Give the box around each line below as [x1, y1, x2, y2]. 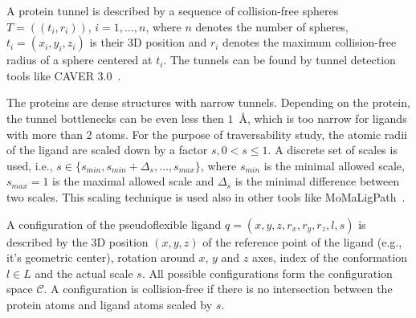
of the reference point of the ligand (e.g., [202, 233, 402, 250]
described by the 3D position [6, 233, 149, 250]
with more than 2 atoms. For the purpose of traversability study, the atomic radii [6, 125, 407, 142]
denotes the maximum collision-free [222, 34, 397, 51]
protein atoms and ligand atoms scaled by [6, 296, 213, 312]
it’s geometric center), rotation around [6, 249, 195, 266]
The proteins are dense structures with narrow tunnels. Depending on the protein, [6, 94, 410, 111]
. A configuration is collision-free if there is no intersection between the [43, 280, 393, 297]
